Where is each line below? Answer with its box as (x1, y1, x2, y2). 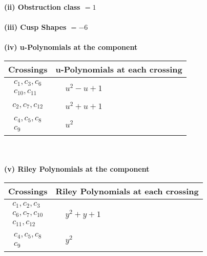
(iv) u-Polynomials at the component (4, 42, 138, 52)
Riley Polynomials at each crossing (55, 185, 199, 197)
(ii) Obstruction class (4, 2, 80, 12)
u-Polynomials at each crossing (55, 63, 182, 75)
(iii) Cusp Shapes (4, 22, 67, 32)
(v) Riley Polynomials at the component (4, 163, 150, 174)
